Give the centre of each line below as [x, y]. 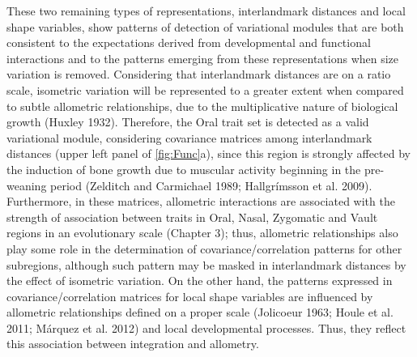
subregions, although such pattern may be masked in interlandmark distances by [206, 264]
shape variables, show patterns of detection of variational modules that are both [205, 26]
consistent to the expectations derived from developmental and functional [189, 42]
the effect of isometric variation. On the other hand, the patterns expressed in [200, 280]
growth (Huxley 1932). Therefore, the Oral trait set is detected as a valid [188, 122]
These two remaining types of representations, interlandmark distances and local [206, 11]
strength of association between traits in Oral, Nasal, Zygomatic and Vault [192, 217]
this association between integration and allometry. [133, 344]
